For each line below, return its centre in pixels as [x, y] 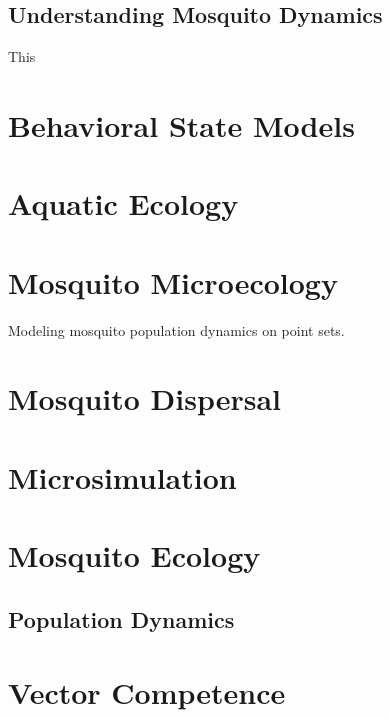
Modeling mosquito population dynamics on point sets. [176, 329]
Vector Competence [147, 692]
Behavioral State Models [181, 124]
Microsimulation [122, 476]
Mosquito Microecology [173, 281]
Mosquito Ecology [134, 555]
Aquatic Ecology [123, 203]
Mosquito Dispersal [145, 398]
